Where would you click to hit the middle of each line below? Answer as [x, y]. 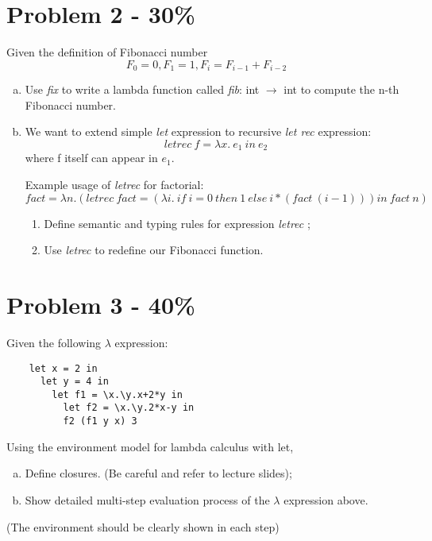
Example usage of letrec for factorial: [114, 184]
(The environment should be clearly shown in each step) [143, 526]
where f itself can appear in [91, 158]
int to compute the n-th [341, 89]
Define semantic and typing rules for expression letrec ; [177, 223]
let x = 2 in [63, 368]
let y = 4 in [74, 382]
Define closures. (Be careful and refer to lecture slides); [158, 473]
